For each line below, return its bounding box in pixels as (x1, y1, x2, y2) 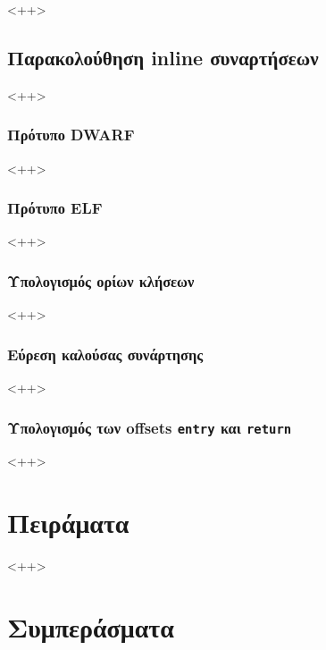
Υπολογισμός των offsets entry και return (7, 416, 292, 438)
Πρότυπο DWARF (7, 123, 135, 146)
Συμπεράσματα (7, 608, 174, 645)
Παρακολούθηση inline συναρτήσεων (7, 43, 319, 71)
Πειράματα (7, 504, 130, 541)
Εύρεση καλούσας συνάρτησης (7, 342, 204, 365)
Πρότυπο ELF (7, 197, 103, 219)
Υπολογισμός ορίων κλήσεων (7, 269, 195, 291)
